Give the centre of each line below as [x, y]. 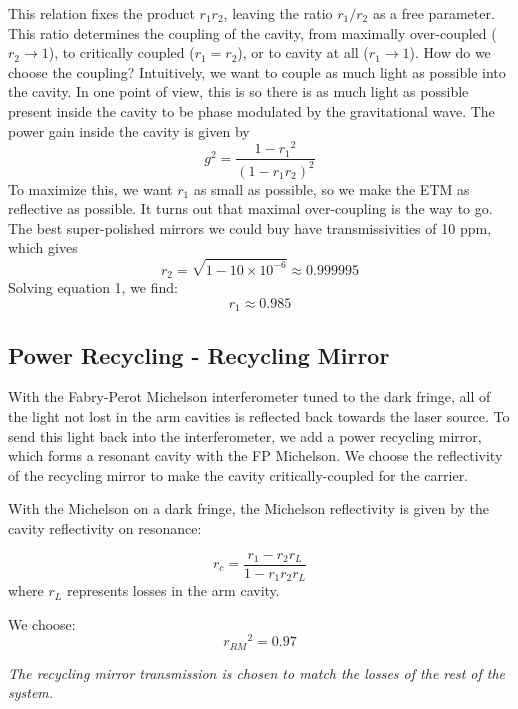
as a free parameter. [433, 13]
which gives [43, 247]
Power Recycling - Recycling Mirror [199, 354]
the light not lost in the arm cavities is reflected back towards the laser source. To [259, 415]
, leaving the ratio [278, 13]
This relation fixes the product [101, 13]
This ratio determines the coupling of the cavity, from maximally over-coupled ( [252, 32]
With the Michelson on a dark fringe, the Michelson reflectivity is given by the [249, 508]
